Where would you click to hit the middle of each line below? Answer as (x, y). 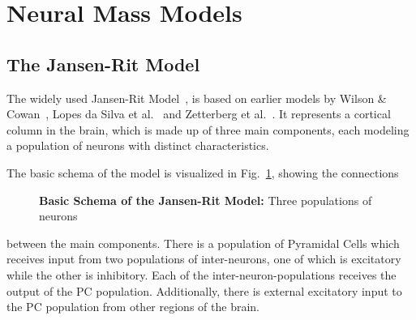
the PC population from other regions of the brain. (133, 307)
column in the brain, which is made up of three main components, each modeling (208, 129)
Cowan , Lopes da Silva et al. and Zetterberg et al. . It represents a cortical (199, 114)
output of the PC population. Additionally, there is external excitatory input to (204, 290)
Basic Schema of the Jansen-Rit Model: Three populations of (206, 200)
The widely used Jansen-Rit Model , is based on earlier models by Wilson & (197, 98)
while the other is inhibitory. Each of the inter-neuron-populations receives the (202, 274)
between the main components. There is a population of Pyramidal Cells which (203, 243)
